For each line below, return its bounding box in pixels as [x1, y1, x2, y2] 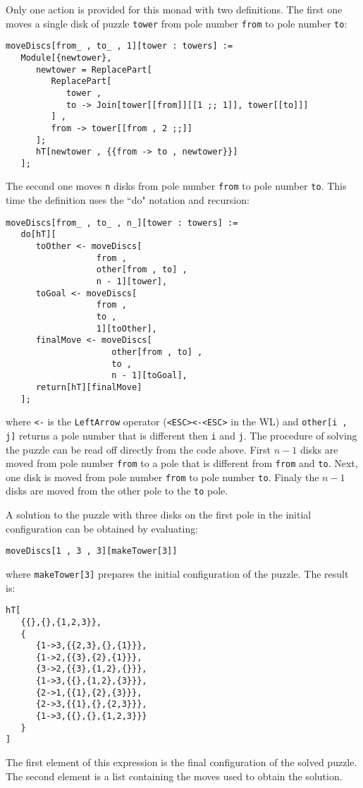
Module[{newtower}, [20, 52, 112, 63]
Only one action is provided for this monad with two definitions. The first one [6, 2, 343, 16]
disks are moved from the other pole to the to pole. [6, 483, 228, 498]
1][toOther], [96, 323, 157, 334]
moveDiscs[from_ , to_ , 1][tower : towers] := [6, 41, 233, 51]
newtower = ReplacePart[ [35, 64, 152, 75]
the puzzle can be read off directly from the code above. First [6, 442, 271, 456]
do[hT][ [20, 229, 56, 240]
